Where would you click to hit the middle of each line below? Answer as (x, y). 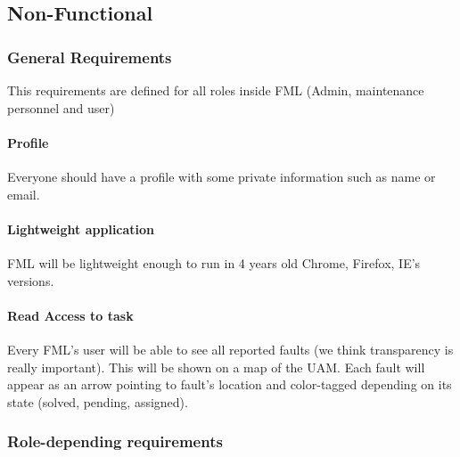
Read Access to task (70, 315)
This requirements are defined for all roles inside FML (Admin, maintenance (216, 90)
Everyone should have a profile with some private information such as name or (222, 176)
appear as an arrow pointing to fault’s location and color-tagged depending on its (230, 384)
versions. (31, 280)
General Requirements (90, 57)
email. (24, 194)
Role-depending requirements (115, 441)
